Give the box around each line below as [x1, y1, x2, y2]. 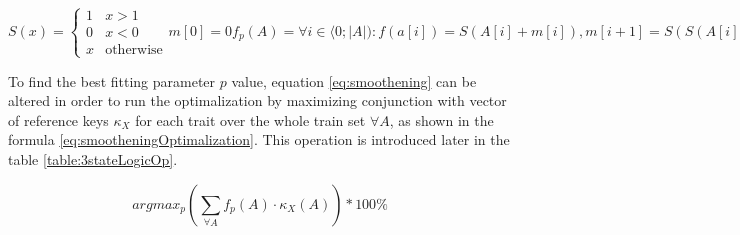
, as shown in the [389, 109, 494, 130]
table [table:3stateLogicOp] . [8, 148, 178, 169]
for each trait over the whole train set [135, 109, 366, 130]
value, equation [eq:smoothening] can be [231, 70, 477, 91]
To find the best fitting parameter [8, 70, 216, 91]
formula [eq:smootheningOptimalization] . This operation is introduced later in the [8, 129, 510, 150]
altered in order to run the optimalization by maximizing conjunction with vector [8, 90, 507, 111]
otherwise [105, 43, 163, 58]
